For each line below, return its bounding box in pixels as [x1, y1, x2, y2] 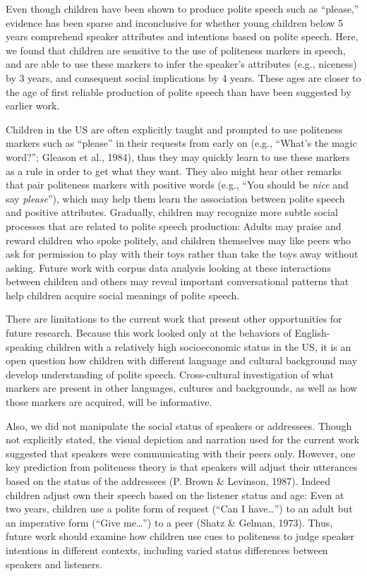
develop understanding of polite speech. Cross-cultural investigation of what [6, 366, 334, 381]
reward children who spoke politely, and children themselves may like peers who [6, 232, 351, 247]
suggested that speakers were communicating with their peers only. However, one [6, 445, 356, 460]
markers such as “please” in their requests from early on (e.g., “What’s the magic [6, 136, 357, 150]
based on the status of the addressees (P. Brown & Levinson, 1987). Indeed [6, 474, 331, 488]
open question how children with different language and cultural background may [6, 353, 358, 368]
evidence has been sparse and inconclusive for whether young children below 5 [6, 15, 344, 30]
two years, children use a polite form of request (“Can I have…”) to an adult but [6, 501, 353, 516]
